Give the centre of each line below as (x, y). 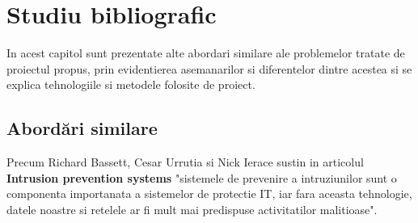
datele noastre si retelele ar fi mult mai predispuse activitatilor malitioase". (192, 209)
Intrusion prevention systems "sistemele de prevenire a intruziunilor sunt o (202, 177)
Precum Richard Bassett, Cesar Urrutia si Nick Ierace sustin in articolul (185, 162)
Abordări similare (82, 128)
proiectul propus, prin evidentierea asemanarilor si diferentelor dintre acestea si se (209, 68)
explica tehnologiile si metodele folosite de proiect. (131, 84)
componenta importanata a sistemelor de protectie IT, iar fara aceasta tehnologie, (209, 194)
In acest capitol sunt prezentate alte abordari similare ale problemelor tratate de (206, 53)
